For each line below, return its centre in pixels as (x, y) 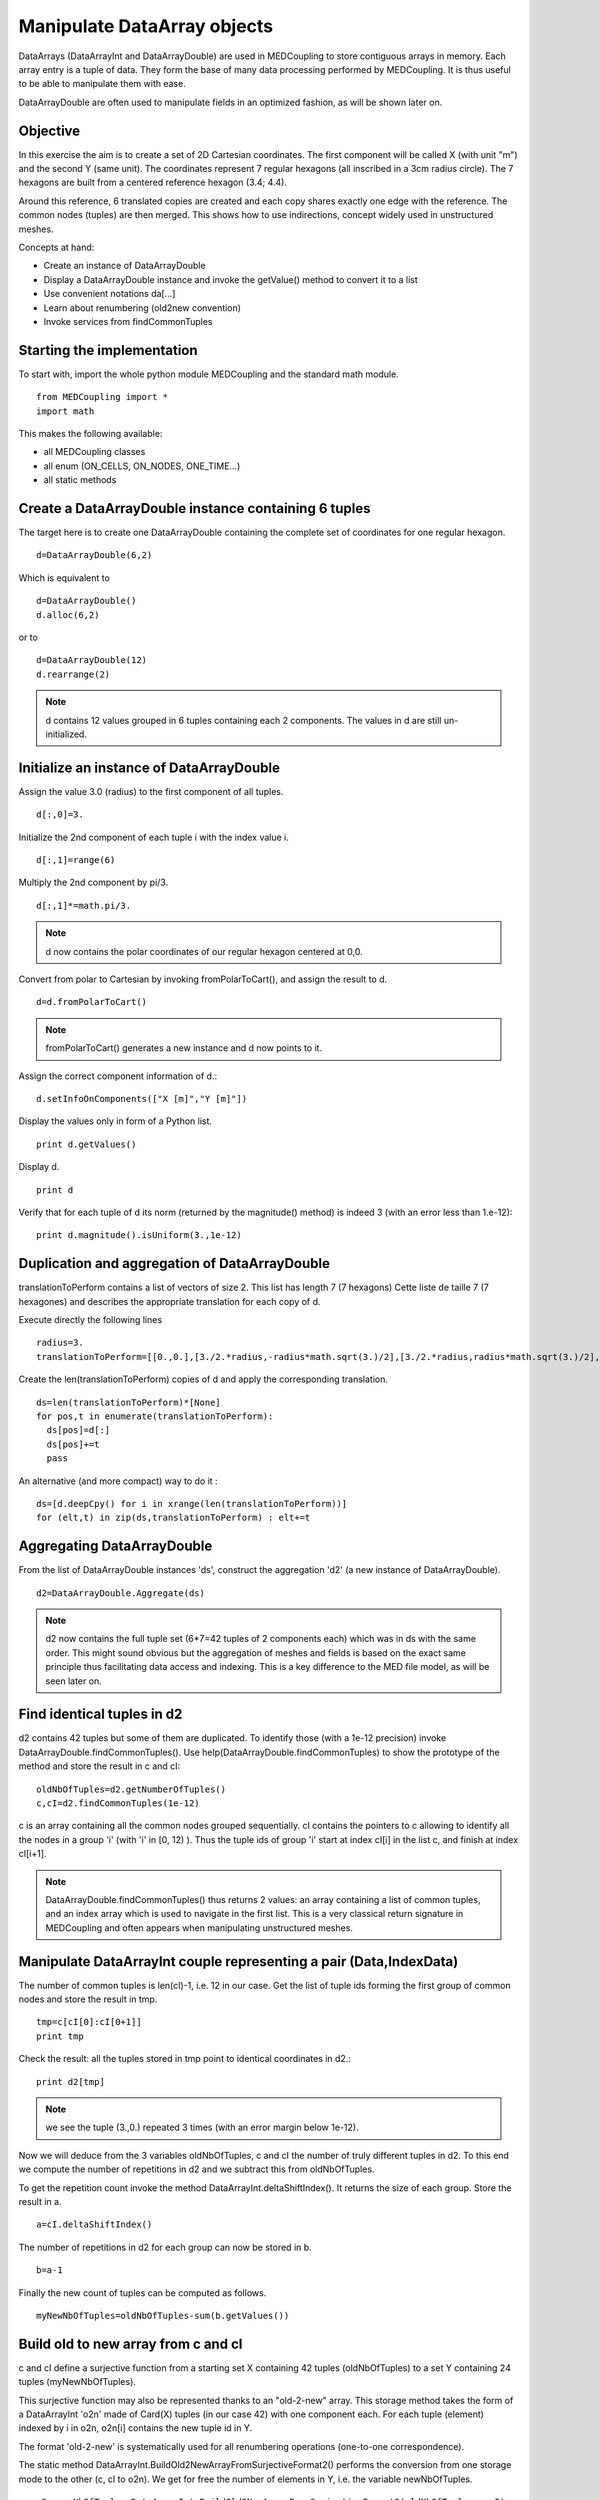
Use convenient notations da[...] (109, 294)
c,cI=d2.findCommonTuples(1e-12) (118, 1803)
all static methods (80, 480)
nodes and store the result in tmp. (88, 1999)
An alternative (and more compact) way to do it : (118, 1481)
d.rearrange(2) (73, 674)
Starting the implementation (108, 350)
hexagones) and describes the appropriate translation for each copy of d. (169, 1301)
